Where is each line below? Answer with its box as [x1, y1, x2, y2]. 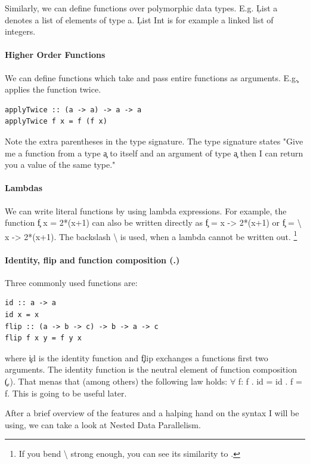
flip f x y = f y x [5, 334, 82, 343]
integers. [5, 25, 36, 38]
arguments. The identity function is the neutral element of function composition [5, 363, 297, 376]
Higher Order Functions [5, 48, 106, 61]
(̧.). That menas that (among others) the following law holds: [5, 374, 228, 387]
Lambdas [5, 182, 42, 194]
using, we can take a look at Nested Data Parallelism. [5, 418, 201, 431]
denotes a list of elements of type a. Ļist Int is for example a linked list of [5, 13, 274, 26]
